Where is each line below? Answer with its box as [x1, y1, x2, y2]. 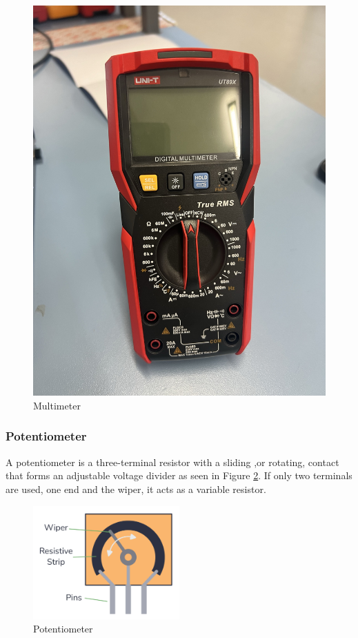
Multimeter [33, 398, 81, 412]
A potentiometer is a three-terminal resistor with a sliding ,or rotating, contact [6, 454, 339, 469]
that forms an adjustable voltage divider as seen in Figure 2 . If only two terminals [6, 468, 352, 483]
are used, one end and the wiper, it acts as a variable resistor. [6, 481, 266, 496]
